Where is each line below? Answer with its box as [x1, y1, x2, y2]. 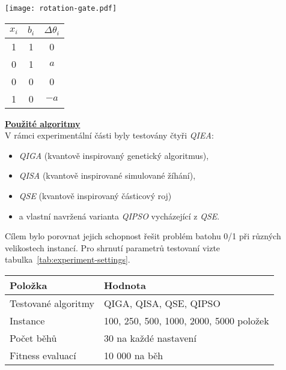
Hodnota [104, 278, 146, 292]
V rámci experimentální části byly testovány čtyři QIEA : [5, 129, 214, 142]
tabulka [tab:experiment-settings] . [5, 253, 130, 266]
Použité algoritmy [5, 117, 81, 130]
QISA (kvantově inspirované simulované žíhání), [19, 169, 196, 182]
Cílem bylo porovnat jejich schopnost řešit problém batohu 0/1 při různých [5, 230, 281, 242]
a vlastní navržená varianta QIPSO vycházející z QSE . [19, 209, 220, 222]
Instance [10, 313, 45, 327]
